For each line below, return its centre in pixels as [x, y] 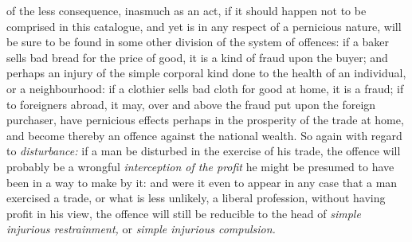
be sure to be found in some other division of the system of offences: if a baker [198, 42]
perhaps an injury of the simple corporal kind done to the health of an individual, [206, 73]
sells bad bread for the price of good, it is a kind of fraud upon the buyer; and [197, 57]
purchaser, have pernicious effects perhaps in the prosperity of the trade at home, [205, 120]
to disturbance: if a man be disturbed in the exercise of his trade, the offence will [204, 151]
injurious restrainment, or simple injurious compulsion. [141, 229]
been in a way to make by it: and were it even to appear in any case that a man [202, 182]
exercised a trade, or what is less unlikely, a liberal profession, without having [196, 198]
